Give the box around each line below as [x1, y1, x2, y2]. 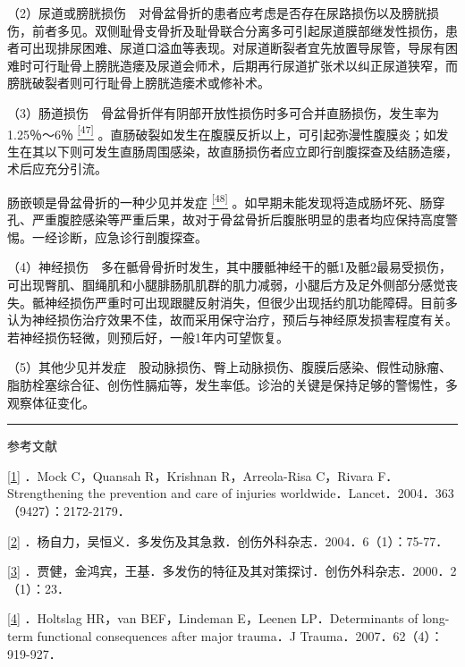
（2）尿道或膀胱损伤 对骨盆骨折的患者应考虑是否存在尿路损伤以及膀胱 [7, 4, 427, 21]
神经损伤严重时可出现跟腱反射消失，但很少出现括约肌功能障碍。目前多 [44, 292, 458, 311]
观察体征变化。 [7, 393, 95, 411]
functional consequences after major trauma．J [37, 626, 296, 645]
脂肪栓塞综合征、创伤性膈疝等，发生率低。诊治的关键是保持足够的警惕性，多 [7, 376, 458, 393]
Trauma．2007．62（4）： [300, 626, 444, 645]
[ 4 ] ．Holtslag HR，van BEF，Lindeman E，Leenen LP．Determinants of [7, 609, 418, 628]
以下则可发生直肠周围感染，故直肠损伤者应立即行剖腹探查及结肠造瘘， [44, 141, 458, 160]
